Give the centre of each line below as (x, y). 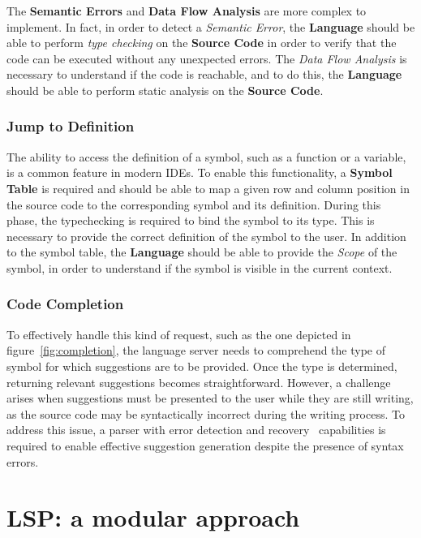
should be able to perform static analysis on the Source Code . (165, 90)
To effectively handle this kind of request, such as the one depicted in (179, 334)
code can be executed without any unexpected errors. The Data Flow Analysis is (207, 58)
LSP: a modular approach (153, 517)
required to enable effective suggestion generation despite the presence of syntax (205, 445)
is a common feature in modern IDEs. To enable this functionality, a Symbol (200, 172)
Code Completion (65, 304)
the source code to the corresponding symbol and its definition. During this (194, 204)
